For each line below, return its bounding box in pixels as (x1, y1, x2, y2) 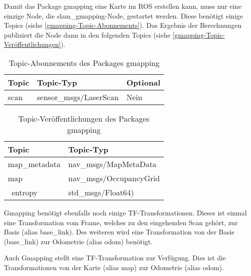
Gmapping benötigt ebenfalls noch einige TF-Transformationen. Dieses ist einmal (4, 207, 247, 217)
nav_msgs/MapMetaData (68, 158, 156, 170)
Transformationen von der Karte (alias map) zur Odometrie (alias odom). (4, 262, 224, 272)
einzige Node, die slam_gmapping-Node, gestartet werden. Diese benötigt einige (4, 10, 243, 21)
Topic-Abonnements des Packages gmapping (8, 57, 160, 68)
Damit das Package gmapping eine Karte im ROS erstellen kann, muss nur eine (4, 1, 242, 11)
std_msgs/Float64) (68, 186, 134, 198)
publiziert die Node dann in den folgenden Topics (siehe (4, 29, 171, 40)
